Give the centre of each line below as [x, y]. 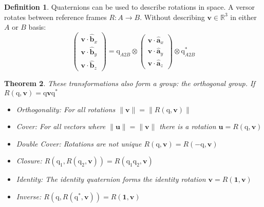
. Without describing [172, 17]
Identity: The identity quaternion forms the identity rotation [111, 179]
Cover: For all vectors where [61, 126]
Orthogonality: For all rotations [66, 109]
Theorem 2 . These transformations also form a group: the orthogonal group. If [130, 83]
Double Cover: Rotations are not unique [79, 143]
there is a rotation [188, 126]
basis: [37, 27]
